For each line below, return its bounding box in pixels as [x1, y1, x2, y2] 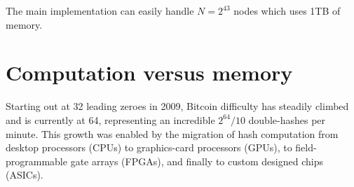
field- [295, 140, 317, 155]
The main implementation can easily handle [6, 4, 194, 18]
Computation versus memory [6, 58, 293, 87]
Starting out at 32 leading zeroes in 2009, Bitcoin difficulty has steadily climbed [6, 99, 349, 113]
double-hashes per [248, 112, 326, 127]
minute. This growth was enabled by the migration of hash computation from [6, 126, 339, 141]
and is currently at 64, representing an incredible [6, 112, 215, 127]
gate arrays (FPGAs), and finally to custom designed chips [70, 153, 323, 168]
